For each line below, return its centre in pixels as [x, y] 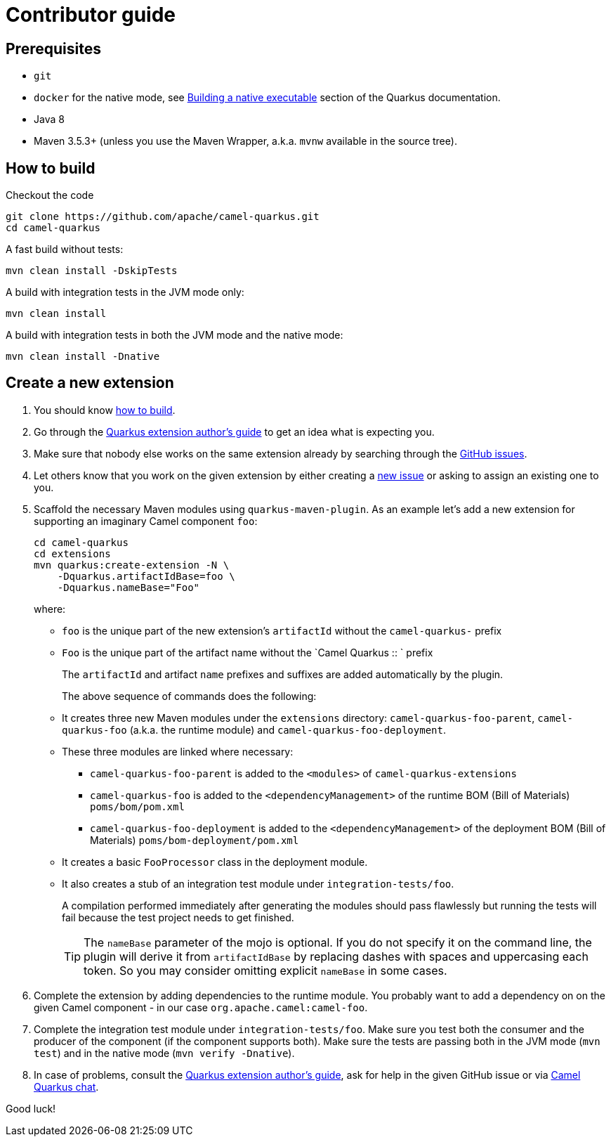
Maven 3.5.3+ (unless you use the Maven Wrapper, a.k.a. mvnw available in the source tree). [245, 141]
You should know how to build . [105, 410]
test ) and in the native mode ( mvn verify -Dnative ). [164, 1053]
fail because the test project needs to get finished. [178, 917]
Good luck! [31, 1108]
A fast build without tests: [65, 249]
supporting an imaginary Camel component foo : [146, 521]
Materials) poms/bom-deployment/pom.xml [195, 840]
